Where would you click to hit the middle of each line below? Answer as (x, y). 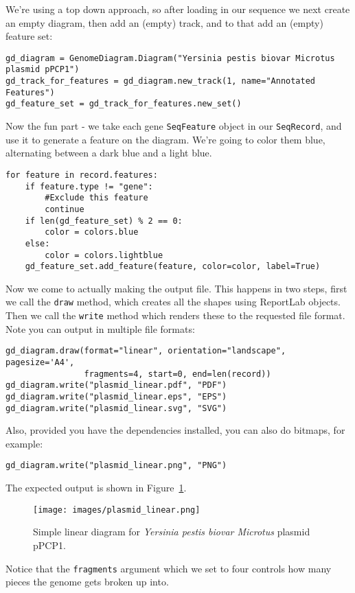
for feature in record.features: (82, 175)
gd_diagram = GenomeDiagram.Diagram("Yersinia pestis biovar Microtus (170, 58)
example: (24, 443)
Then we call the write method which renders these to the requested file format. (175, 315)
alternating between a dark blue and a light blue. (109, 153)
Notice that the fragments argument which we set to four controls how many (169, 568)
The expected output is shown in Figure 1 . (96, 488)
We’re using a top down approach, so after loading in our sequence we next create (178, 9)
